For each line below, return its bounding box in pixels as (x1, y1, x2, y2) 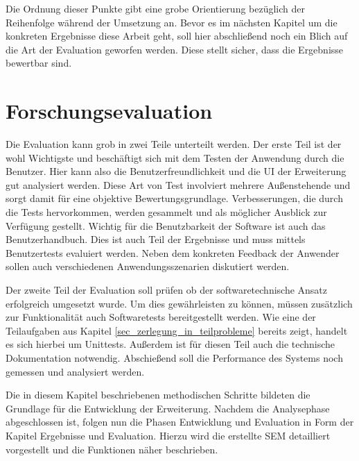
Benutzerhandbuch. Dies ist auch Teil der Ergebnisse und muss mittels (6, 232, 306, 246)
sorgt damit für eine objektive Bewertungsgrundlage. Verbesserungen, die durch (6, 191, 343, 206)
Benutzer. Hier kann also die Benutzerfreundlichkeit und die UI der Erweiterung (6, 164, 347, 178)
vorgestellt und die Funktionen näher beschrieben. (6, 442, 218, 456)
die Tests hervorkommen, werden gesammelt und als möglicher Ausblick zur (6, 205, 327, 219)
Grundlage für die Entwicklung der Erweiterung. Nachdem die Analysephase (6, 401, 330, 415)
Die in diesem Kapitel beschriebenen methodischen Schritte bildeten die (6, 387, 310, 402)
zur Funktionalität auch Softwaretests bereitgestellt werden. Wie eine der (6, 310, 316, 324)
